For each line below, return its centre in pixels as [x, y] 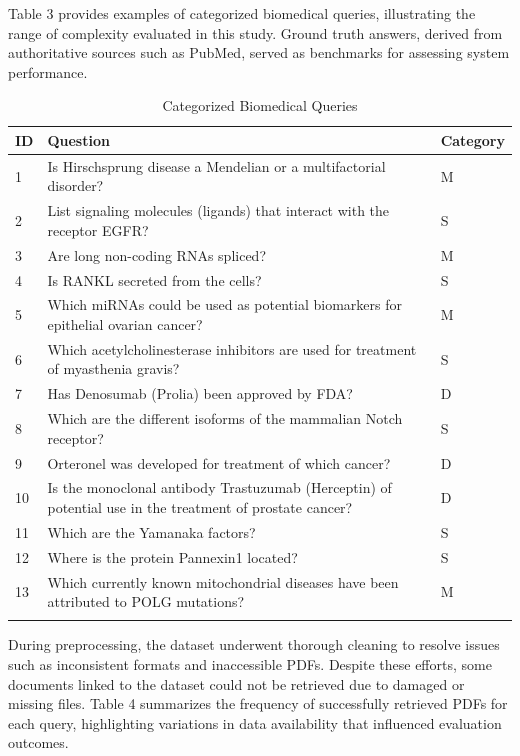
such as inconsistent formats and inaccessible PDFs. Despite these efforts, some [250, 664]
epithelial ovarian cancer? [125, 323]
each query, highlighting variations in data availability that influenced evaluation [255, 722]
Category [472, 139]
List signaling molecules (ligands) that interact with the [218, 210]
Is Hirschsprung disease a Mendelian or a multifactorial [216, 165]
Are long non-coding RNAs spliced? [157, 254]
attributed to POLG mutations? [146, 601]
